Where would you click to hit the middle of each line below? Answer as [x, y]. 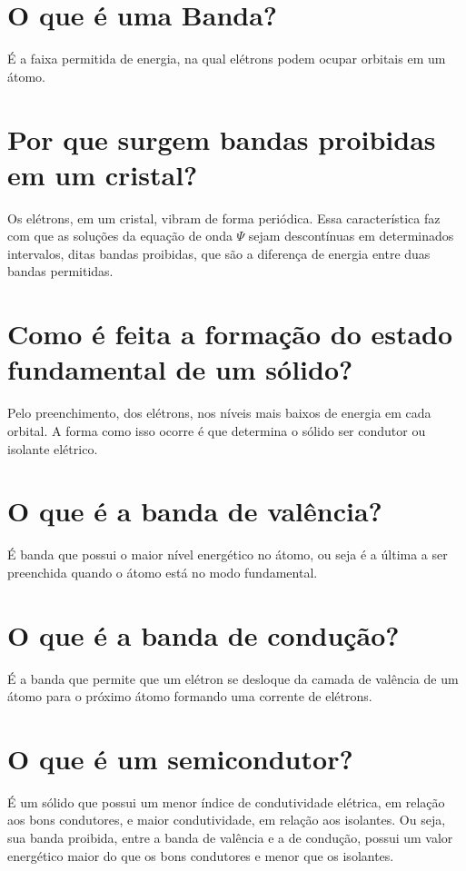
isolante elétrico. [53, 448]
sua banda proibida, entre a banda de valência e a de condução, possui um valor [230, 838]
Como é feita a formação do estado [230, 334]
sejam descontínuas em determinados [351, 236]
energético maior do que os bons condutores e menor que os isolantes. [201, 855]
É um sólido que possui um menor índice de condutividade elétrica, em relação [226, 802]
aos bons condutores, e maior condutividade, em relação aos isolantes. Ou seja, [227, 820]
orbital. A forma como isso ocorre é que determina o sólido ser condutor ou [217, 430]
